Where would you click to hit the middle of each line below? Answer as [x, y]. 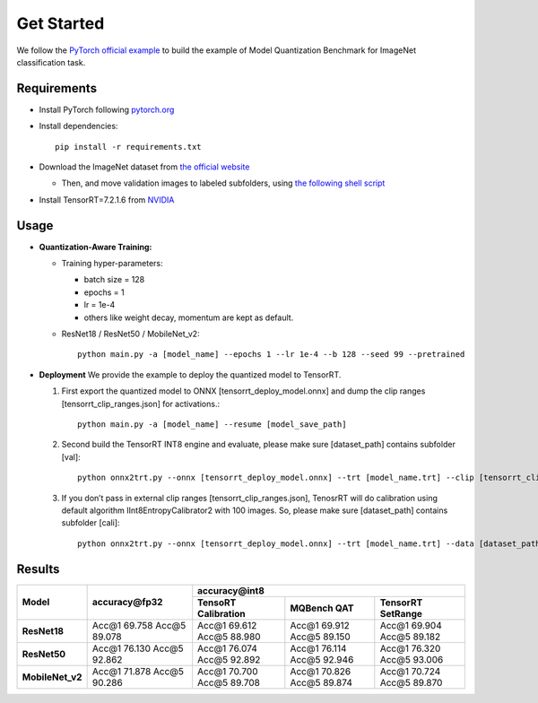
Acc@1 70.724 [410, 671]
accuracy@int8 [231, 590]
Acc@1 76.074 [227, 648]
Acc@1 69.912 [320, 625]
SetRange [401, 613]
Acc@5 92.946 [322, 659]
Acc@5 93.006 [412, 659]
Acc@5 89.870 [411, 682]
